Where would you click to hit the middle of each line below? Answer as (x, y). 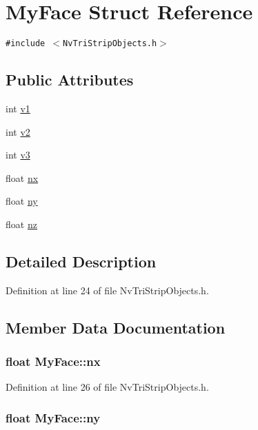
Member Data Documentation (116, 327)
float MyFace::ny (53, 417)
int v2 (18, 131)
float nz (21, 224)
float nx (22, 177)
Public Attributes (70, 80)
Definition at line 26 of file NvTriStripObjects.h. (107, 387)
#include (26, 44)
